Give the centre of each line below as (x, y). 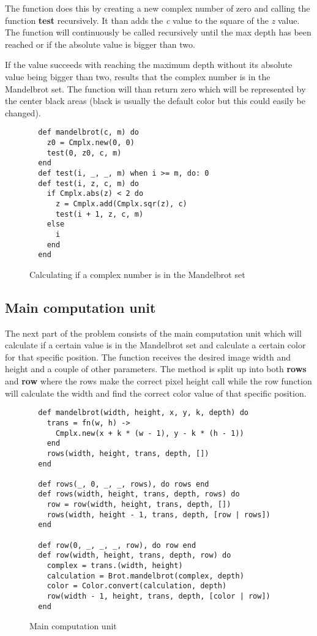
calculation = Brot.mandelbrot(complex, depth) (145, 576)
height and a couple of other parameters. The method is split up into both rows (156, 369)
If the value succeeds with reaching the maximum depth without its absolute (149, 65)
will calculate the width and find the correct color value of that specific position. (156, 393)
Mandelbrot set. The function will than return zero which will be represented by (155, 88)
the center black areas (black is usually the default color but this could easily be (155, 101)
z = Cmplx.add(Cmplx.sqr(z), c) (121, 204)
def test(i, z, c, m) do (88, 183)
